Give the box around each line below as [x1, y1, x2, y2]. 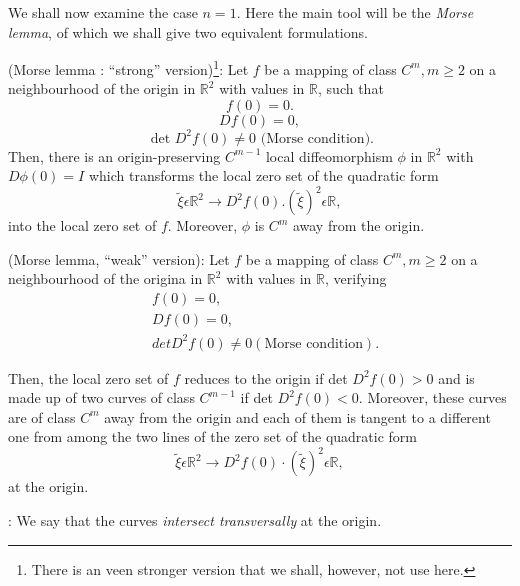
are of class [8, 406, 76, 427]
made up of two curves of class [8, 387, 195, 408]
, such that [318, 78, 384, 99]
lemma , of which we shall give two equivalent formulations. [8, 21, 368, 42]
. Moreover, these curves [358, 387, 507, 408]
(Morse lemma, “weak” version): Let [8, 248, 230, 269]
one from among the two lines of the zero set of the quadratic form [8, 426, 417, 447]
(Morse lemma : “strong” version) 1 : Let [8, 56, 249, 79]
